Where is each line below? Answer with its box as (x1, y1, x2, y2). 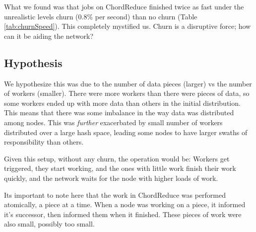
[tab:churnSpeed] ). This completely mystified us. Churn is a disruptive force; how (4, 21, 251, 31)
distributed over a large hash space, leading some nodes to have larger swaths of (4, 127, 248, 137)
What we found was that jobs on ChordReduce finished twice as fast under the (4, 1, 244, 11)
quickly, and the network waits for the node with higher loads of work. (4, 172, 218, 183)
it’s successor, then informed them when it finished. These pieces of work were (4, 209, 242, 219)
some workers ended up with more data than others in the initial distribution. (4, 97, 241, 108)
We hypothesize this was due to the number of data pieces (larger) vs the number (4, 78, 252, 88)
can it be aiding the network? (4, 30, 94, 41)
